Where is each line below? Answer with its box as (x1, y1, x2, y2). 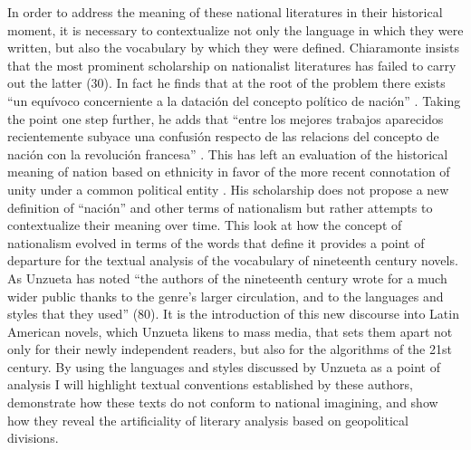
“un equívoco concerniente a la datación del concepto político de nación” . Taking (7, 91, 461, 110)
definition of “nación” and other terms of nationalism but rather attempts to (7, 197, 433, 216)
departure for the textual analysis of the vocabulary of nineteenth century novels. (7, 251, 458, 270)
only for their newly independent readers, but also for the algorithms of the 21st (7, 340, 452, 359)
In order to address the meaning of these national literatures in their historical (7, 3, 443, 21)
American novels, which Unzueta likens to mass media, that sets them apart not (7, 321, 453, 340)
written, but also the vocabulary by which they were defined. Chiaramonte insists (7, 38, 460, 57)
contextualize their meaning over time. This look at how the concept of (7, 215, 402, 235)
